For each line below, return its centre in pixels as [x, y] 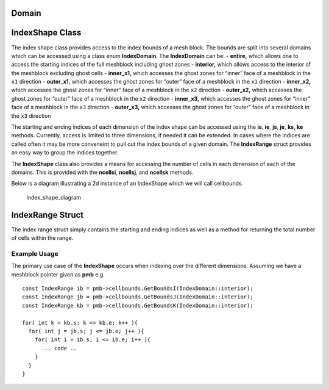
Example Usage [35, 253]
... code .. [59, 348]
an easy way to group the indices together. [65, 153]
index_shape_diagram [54, 197]
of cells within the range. [42, 238]
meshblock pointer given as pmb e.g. [58, 274]
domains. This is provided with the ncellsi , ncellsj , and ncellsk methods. [102, 172]
